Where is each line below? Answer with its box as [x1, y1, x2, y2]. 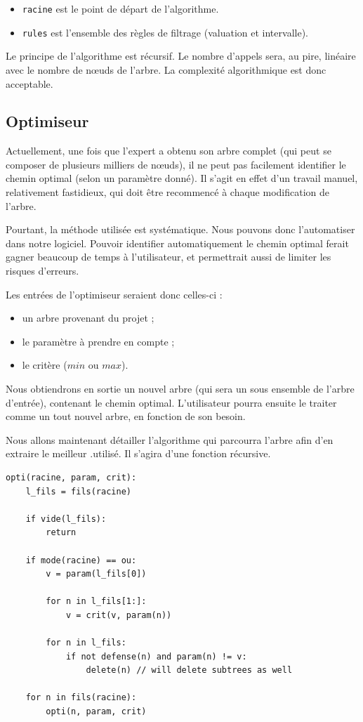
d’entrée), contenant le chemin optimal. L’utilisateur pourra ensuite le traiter [6, 395, 337, 409]
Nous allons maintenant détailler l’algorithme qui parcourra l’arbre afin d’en [6, 432, 334, 447]
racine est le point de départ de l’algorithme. [22, 1, 219, 15]
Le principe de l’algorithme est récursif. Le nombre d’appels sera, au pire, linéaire [6, 48, 356, 63]
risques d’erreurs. [6, 263, 79, 278]
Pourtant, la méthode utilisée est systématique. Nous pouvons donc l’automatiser [6, 222, 355, 237]
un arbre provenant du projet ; [22, 310, 154, 325]
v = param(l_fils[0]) [46, 569, 147, 579]
